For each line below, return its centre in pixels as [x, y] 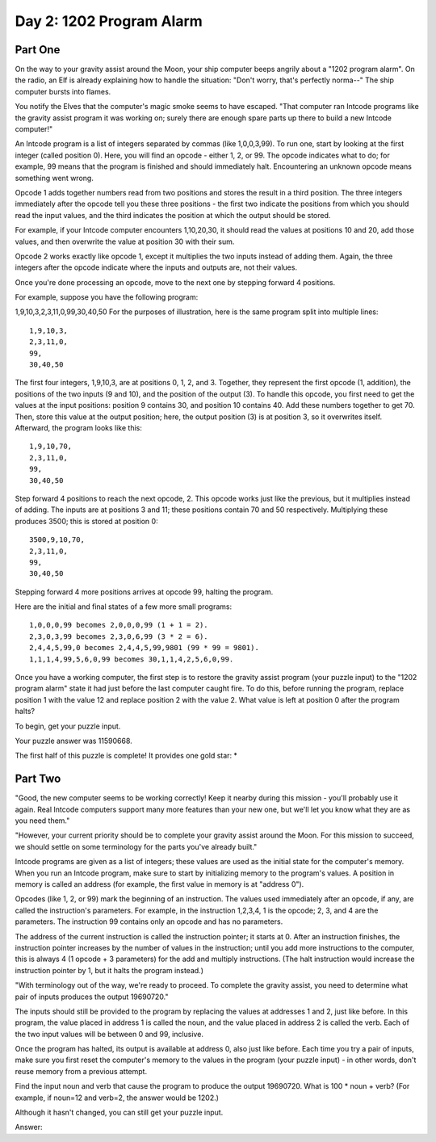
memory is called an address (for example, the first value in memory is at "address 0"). [159, 884]
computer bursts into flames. [63, 91]
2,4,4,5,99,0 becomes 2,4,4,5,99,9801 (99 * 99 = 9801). [145, 648]
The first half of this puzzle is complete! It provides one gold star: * [126, 756]
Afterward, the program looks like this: [79, 428]
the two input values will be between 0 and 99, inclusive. [109, 1034]
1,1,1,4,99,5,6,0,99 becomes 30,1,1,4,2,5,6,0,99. [132, 659]
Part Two [38, 779]
